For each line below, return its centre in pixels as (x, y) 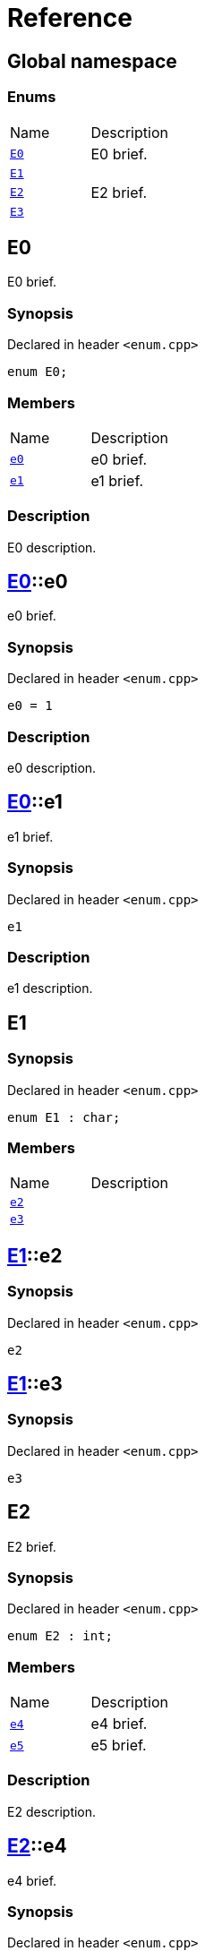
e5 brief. (119, 1746)
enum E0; (38, 372)
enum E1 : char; (64, 1117)
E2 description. (52, 1811)
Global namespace (92, 61)
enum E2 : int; (60, 1636)
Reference (70, 18)
